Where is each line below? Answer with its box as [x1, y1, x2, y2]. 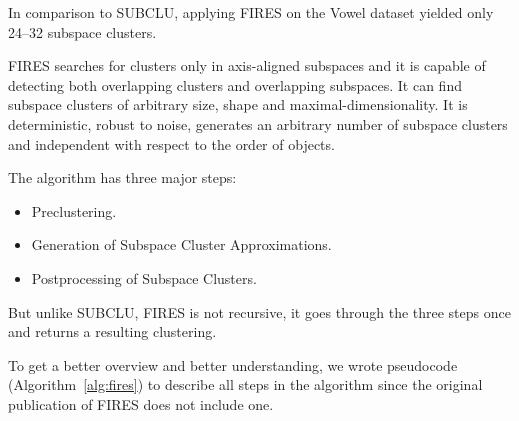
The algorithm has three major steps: [8, 167, 237, 188]
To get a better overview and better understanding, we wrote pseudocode [8, 354, 458, 375]
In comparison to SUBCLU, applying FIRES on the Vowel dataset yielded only [8, 2, 494, 22]
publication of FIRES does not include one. [8, 393, 274, 414]
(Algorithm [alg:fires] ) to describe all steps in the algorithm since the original [8, 374, 483, 395]
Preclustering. [31, 200, 117, 221]
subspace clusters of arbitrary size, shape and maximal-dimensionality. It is [8, 94, 468, 115]
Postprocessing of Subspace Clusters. [31, 267, 257, 288]
